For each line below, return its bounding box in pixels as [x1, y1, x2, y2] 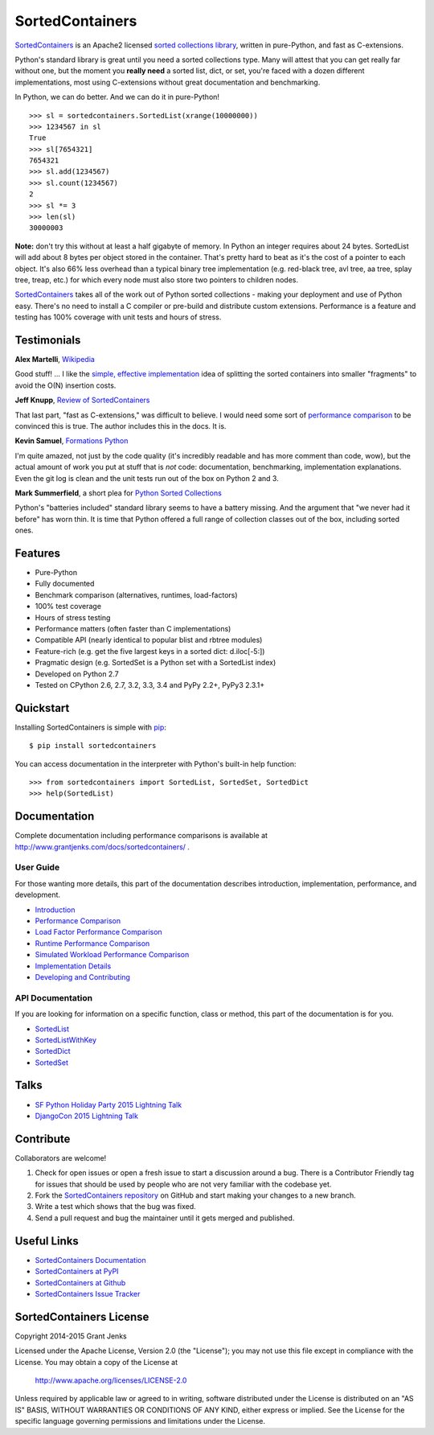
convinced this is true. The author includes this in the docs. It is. [14, 421, 227, 430]
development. [14, 890, 60, 900]
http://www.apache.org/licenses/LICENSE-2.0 [35, 1375, 187, 1385]
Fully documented [35, 579, 95, 589]
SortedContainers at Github [35, 1277, 126, 1287]
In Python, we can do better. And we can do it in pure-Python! [14, 93, 220, 102]
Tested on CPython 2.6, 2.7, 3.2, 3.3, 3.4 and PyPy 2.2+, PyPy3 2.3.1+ [35, 680, 265, 689]
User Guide [14, 861, 60, 873]
